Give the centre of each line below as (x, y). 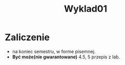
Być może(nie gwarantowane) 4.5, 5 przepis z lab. (66, 57)
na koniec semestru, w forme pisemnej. (54, 51)
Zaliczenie (27, 37)
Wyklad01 (86, 9)
